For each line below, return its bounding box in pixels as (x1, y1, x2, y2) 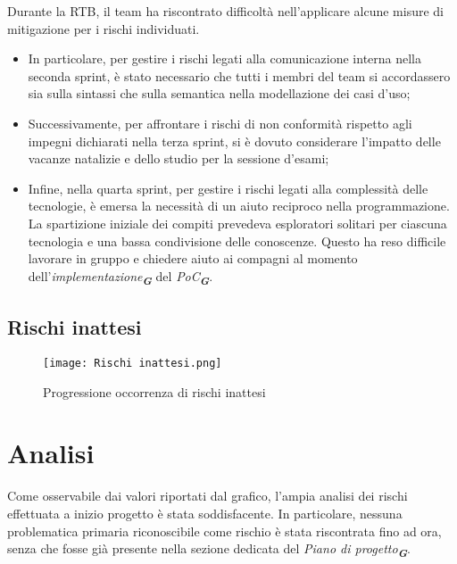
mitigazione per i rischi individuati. (7, 19, 200, 37)
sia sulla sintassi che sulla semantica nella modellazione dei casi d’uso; (28, 84, 411, 103)
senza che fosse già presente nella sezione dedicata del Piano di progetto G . (7, 539, 411, 560)
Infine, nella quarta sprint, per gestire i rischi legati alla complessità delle (28, 178, 428, 197)
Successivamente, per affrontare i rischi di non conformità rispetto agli (28, 113, 412, 132)
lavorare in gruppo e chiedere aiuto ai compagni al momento (28, 249, 358, 268)
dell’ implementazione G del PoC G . (28, 266, 213, 288)
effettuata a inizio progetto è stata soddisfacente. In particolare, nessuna (7, 504, 403, 523)
